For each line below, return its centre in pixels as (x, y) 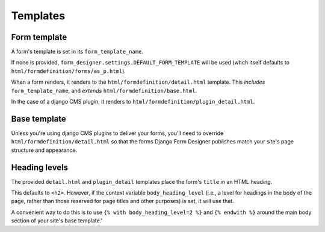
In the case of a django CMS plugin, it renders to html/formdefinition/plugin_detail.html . (133, 102)
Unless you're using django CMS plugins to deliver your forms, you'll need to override (117, 133)
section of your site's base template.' (57, 221)
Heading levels (40, 167)
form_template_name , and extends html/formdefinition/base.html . (104, 90)
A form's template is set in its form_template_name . (77, 52)
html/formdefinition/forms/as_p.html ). (69, 71)
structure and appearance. (44, 150)
